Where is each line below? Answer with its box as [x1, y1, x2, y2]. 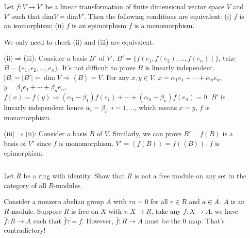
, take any [151, 206, 181, 216]
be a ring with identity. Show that [23, 171, 125, 181]
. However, [82, 215, 114, 225]
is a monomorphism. [134, 20, 195, 31]
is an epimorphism [72, 20, 127, 31]
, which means [134, 102, 177, 112]
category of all [4, 180, 47, 190]
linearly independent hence [4, 102, 83, 112]
